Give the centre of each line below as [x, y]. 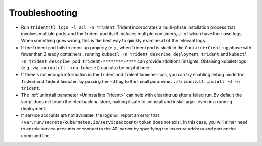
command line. [36, 135]
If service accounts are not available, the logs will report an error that [90, 115]
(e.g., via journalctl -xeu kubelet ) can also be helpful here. [86, 67]
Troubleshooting [43, 13]
